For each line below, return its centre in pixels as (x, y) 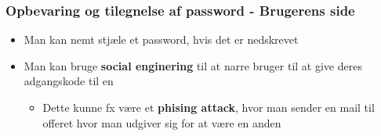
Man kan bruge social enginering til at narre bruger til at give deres (193, 65)
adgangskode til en (69, 81)
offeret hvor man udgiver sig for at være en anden (162, 122)
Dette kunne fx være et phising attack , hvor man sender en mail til (209, 107)
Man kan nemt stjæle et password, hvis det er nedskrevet (161, 39)
